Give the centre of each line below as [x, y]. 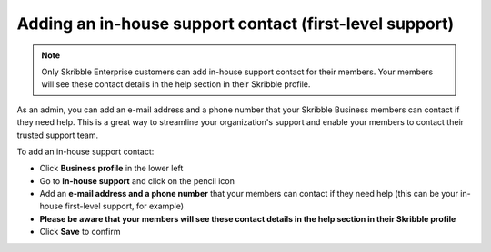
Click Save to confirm [80, 232]
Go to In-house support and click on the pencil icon [137, 180]
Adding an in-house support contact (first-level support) [235, 24]
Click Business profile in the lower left [111, 169]
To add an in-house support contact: [85, 151]
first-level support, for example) [125, 206]
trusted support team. [58, 135]
